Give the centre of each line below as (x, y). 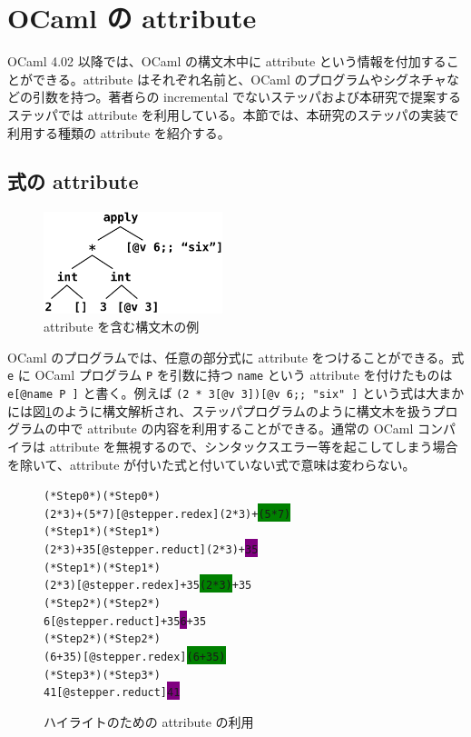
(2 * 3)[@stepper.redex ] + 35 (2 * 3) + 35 (148, 586)
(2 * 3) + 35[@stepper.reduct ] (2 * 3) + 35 (151, 550)
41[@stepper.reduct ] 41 (112, 693)
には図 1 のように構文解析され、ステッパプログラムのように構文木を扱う (220, 410)
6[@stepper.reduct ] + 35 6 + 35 (125, 621)
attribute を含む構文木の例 (122, 327)
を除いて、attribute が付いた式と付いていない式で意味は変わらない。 (211, 464)
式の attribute (73, 181)
